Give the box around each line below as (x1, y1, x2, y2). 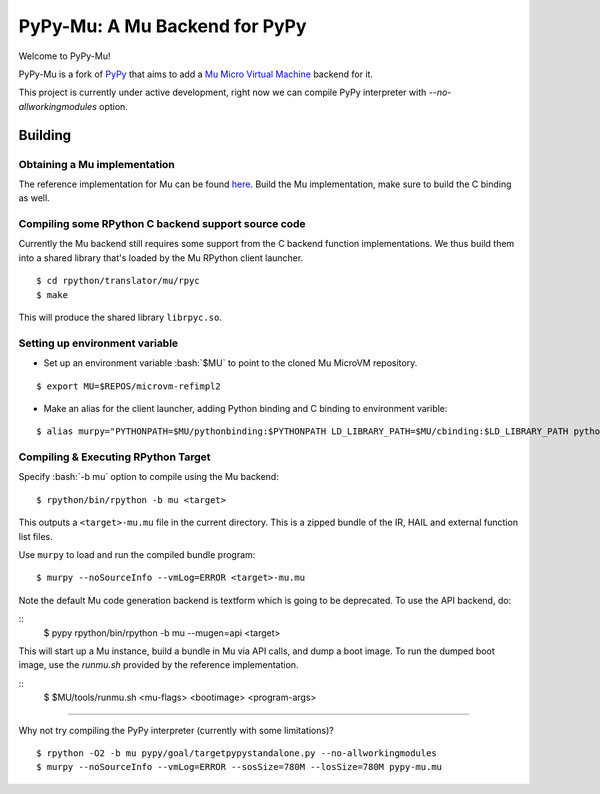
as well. (18, 192, 50, 204)
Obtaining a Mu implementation (18, 157, 175, 171)
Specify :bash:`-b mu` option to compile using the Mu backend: (18, 471, 279, 483)
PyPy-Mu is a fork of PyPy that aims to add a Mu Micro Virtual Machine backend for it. (18, 68, 374, 80)
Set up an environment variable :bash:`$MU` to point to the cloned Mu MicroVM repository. (43, 357, 418, 369)
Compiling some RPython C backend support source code (18, 217, 306, 231)
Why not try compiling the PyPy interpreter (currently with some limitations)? (18, 724, 334, 736)
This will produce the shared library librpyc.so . (18, 311, 222, 323)
